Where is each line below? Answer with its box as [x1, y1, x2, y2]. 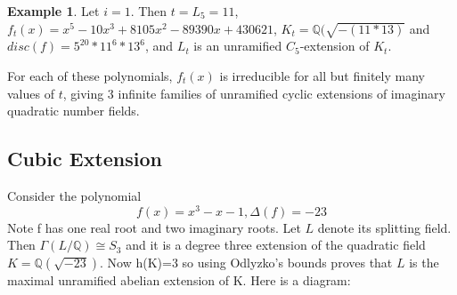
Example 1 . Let [7, 2, 100, 20]
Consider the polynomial [7, 186, 142, 204]
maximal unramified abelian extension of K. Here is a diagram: [7, 270, 351, 289]
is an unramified [193, 36, 282, 55]
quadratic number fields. [7, 101, 140, 120]
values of [7, 84, 54, 102]
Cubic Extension [7, 145, 162, 172]
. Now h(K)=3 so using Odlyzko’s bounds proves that [100, 252, 393, 271]
